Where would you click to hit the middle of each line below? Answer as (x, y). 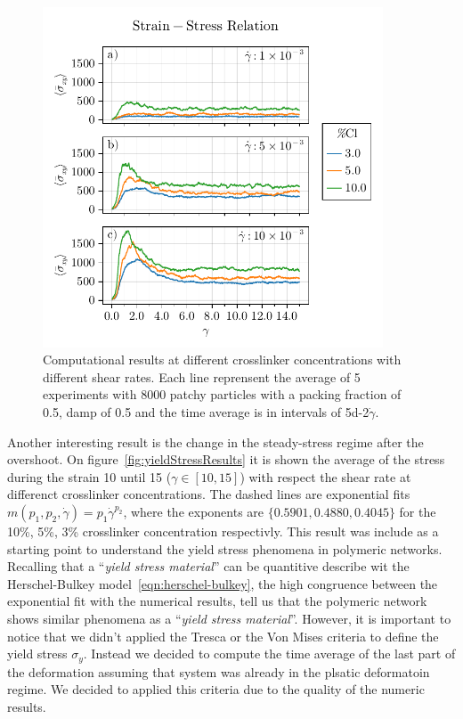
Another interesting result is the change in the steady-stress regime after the (215, 441)
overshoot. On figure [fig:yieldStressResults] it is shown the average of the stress (226, 459)
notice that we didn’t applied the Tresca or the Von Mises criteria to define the (223, 636)
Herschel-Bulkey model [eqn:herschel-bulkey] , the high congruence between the (223, 583)
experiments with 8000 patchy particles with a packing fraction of (222, 394)
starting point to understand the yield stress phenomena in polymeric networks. (225, 548)
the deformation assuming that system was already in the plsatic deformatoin (219, 671)
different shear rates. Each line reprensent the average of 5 (202, 376)
